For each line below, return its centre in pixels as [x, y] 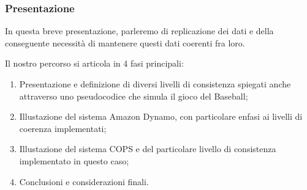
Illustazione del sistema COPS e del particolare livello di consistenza [148, 149]
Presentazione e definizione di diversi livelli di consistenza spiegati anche [155, 84]
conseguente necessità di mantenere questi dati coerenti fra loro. [125, 42]
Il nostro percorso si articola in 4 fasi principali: [94, 63]
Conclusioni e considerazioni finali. [84, 181]
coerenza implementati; [63, 128]
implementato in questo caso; [74, 160]
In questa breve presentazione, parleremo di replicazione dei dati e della [139, 31]
